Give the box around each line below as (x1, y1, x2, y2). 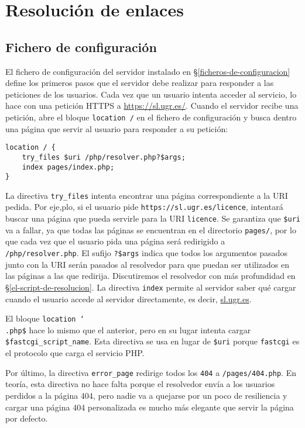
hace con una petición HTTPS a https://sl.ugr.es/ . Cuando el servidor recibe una (5, 99, 299, 112)
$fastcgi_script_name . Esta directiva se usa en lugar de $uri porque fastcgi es (5, 335, 300, 347)
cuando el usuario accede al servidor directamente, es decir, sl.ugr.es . (5, 292, 252, 305)
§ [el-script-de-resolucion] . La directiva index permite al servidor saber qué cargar (5, 281, 296, 293)
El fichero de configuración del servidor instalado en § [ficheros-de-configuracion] (5, 65, 290, 77)
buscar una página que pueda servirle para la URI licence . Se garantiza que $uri (5, 212, 300, 225)
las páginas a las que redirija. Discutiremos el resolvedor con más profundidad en (5, 270, 296, 282)
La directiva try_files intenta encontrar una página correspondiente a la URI (5, 189, 288, 201)
